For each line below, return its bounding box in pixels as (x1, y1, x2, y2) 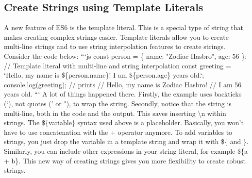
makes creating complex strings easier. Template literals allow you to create (4, 32, 229, 42)
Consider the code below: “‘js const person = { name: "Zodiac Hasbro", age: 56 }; (4, 50, 247, 61)
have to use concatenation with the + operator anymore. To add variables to (4, 127, 233, 137)
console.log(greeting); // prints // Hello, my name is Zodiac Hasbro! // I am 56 (4, 79, 242, 89)
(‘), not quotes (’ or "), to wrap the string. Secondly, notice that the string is (4, 98, 232, 108)
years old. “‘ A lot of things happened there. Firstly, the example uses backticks (4, 89, 242, 99)
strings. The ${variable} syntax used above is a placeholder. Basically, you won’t (4, 117, 244, 128)
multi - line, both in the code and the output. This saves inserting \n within (4, 108, 226, 118)
